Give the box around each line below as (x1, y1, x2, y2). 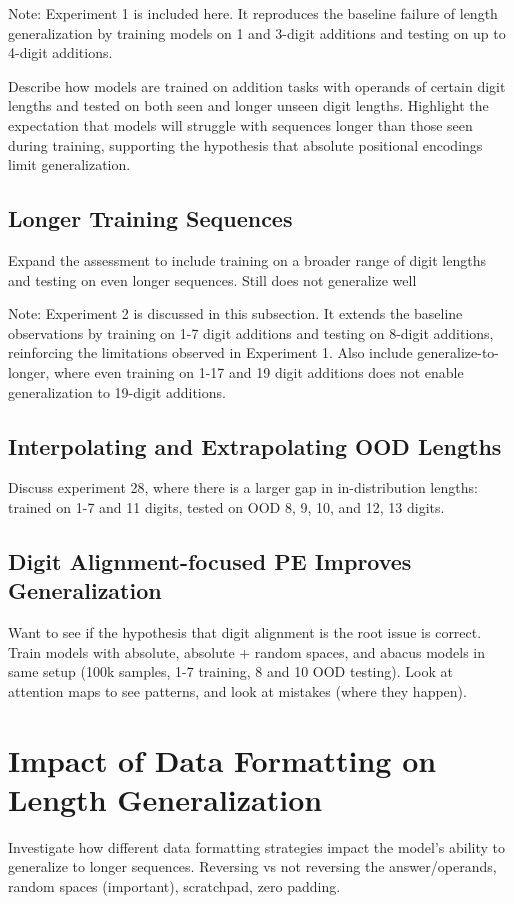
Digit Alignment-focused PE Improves (8, 545, 412, 576)
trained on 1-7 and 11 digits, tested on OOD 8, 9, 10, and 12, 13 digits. (8, 496, 445, 517)
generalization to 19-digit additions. (8, 381, 226, 402)
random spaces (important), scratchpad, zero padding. (8, 875, 341, 896)
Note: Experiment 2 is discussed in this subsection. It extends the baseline (8, 303, 463, 324)
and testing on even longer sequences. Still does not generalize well (8, 269, 417, 290)
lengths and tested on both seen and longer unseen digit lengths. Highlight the (8, 95, 489, 116)
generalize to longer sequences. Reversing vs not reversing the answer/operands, (8, 856, 497, 877)
